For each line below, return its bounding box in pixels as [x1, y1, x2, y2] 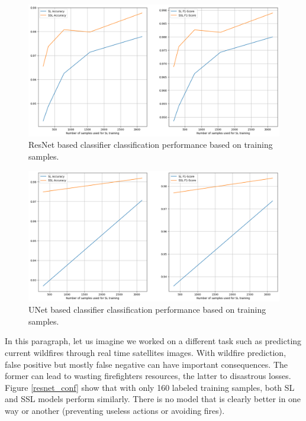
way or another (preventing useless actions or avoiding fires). [5, 404, 225, 416]
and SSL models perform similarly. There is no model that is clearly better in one [5, 393, 301, 405]
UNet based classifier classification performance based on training [28, 303, 266, 316]
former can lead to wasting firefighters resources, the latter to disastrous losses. [5, 370, 291, 382]
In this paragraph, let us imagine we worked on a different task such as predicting [5, 335, 302, 347]
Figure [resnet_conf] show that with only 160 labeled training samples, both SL [5, 381, 295, 393]
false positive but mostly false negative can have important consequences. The [5, 358, 288, 370]
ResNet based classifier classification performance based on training [28, 138, 273, 151]
